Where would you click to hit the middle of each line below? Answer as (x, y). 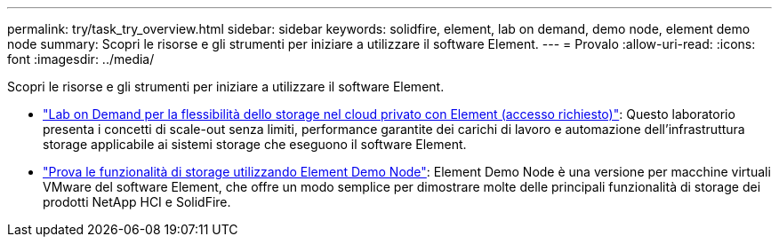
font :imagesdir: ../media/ (81, 59)
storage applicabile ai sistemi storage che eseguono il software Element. (255, 144)
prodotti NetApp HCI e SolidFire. (137, 202)
